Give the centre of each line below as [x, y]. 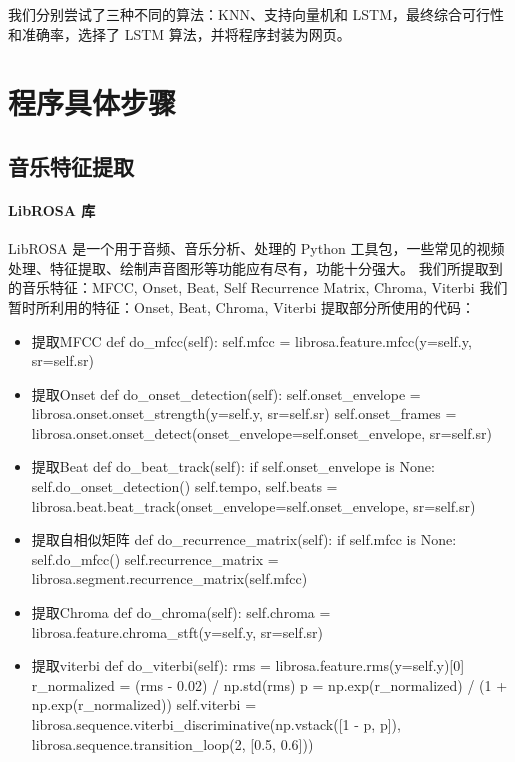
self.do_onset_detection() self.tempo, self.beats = [184, 486]
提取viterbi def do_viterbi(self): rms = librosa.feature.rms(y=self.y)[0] [248, 665]
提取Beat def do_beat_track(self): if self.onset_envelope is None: [233, 466]
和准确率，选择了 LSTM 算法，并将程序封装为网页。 [179, 33]
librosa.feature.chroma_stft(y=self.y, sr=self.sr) [177, 631]
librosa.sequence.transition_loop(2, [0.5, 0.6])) [172, 743]
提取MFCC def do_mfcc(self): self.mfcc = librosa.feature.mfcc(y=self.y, [251, 340]
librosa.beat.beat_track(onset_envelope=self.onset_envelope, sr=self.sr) [253, 505]
